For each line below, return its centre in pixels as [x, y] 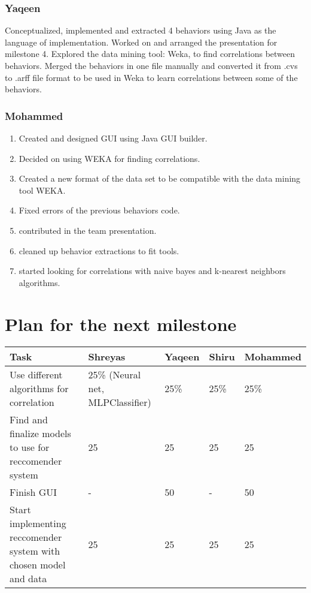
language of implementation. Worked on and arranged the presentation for [141, 42]
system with [35, 551]
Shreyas [107, 357]
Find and [29, 420]
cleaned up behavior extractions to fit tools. [99, 250]
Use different [36, 375]
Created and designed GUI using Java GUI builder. [113, 138]
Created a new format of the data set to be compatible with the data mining [160, 178]
